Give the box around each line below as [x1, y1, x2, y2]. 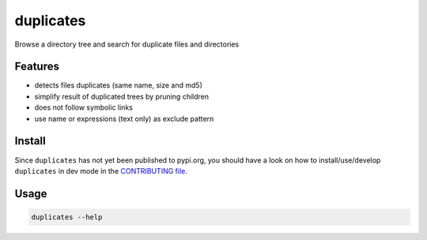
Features [14, 60, 59, 73]
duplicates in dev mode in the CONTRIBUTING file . [14, 166, 187, 175]
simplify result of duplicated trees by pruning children [34, 92, 210, 101]
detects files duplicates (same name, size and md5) [34, 81, 203, 90]
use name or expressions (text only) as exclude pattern [34, 114, 214, 123]
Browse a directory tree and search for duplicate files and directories [14, 39, 240, 49]
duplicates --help [31, 212, 103, 221]
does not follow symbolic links [34, 103, 134, 112]
